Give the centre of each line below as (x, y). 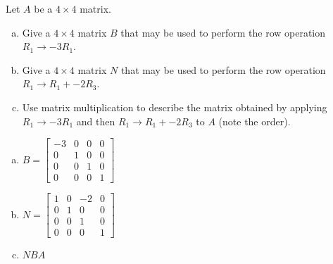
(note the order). (255, 121)
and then (96, 121)
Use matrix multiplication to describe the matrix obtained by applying (175, 107)
